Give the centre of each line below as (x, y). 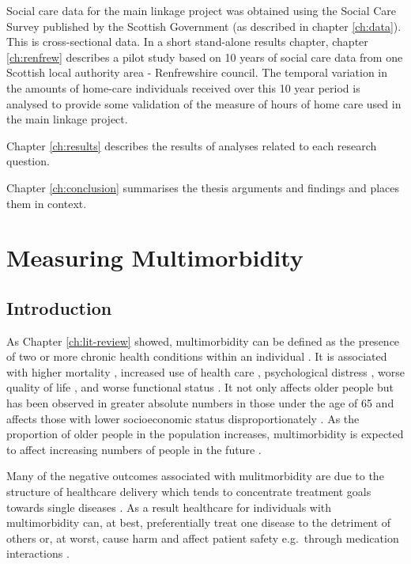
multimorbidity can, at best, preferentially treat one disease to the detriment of (199, 522)
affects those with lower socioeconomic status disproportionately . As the (183, 418)
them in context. (47, 203)
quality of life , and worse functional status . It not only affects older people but (200, 387)
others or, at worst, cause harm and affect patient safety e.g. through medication (203, 538)
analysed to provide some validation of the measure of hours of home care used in (204, 103)
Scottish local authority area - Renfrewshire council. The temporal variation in (197, 72)
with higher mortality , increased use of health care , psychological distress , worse (205, 371)
